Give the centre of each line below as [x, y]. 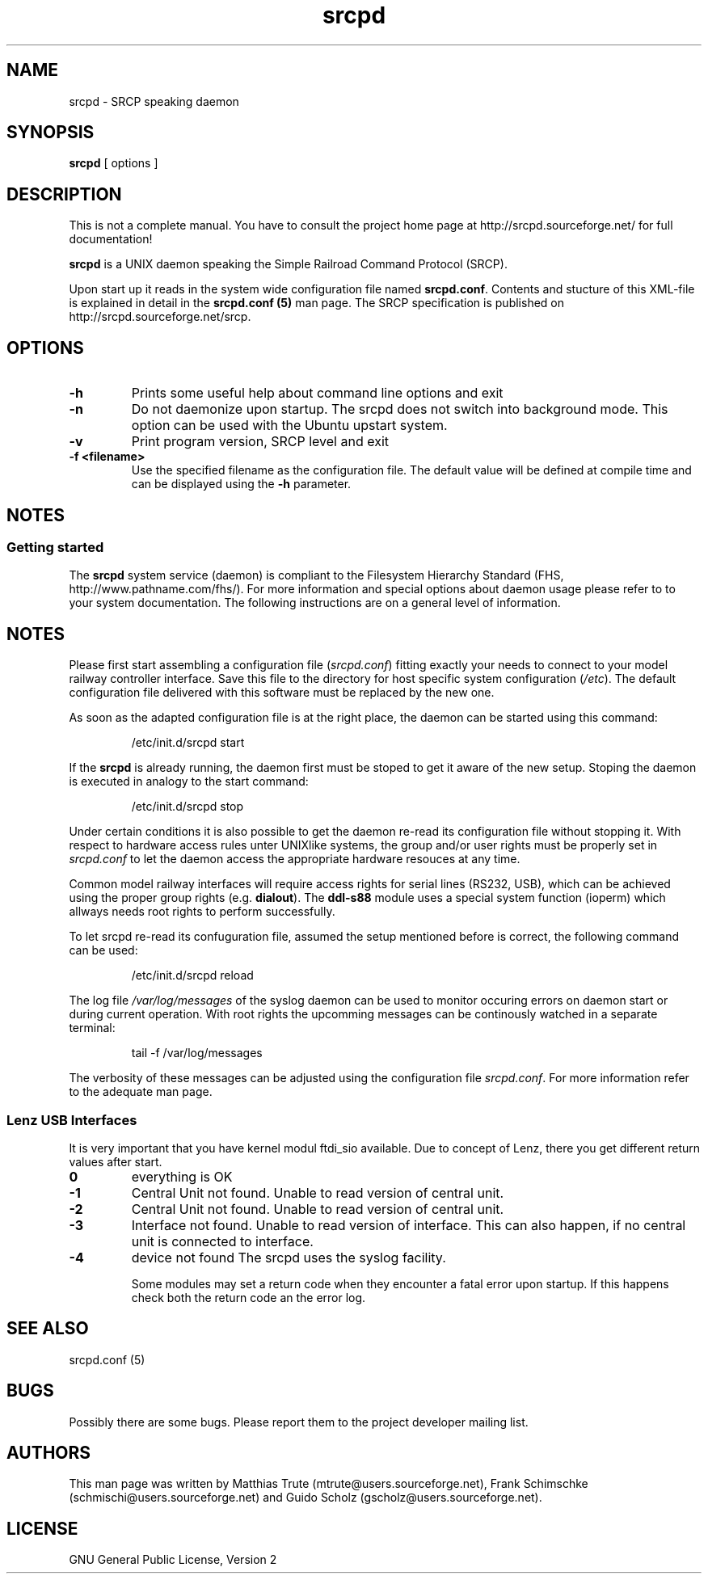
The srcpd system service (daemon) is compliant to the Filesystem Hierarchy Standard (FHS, [316, 575]
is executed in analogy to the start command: [189, 782]
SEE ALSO [48, 1329]
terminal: [92, 1028]
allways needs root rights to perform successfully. [202, 912]
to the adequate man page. [141, 1092]
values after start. [116, 1161]
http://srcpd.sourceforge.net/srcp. [160, 317]
